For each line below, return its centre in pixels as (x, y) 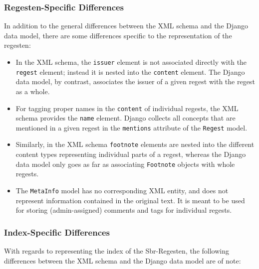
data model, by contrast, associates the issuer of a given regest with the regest (135, 81)
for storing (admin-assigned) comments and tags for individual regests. (124, 210)
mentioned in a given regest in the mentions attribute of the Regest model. (131, 127)
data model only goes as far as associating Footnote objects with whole (125, 164)
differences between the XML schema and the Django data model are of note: (123, 260)
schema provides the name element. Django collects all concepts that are (126, 118)
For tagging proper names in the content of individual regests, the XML (127, 108)
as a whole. (33, 91)
